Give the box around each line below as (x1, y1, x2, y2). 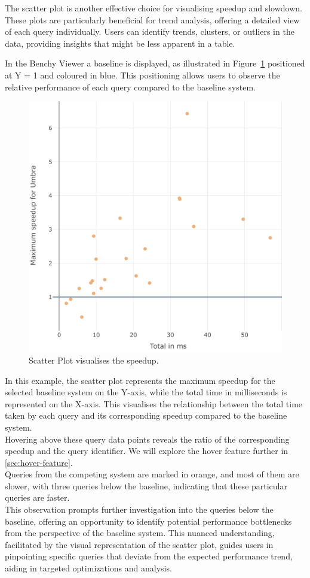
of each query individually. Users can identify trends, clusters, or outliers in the (5, 25, 294, 38)
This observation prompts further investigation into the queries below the (5, 503, 274, 516)
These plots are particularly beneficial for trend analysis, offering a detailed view (5, 13, 300, 26)
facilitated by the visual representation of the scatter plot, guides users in (5, 538, 274, 550)
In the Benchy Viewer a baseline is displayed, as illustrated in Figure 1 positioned (5, 57, 305, 69)
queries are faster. (5, 491, 70, 504)
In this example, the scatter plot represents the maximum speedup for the (5, 374, 275, 386)
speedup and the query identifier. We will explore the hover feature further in (5, 444, 288, 457)
